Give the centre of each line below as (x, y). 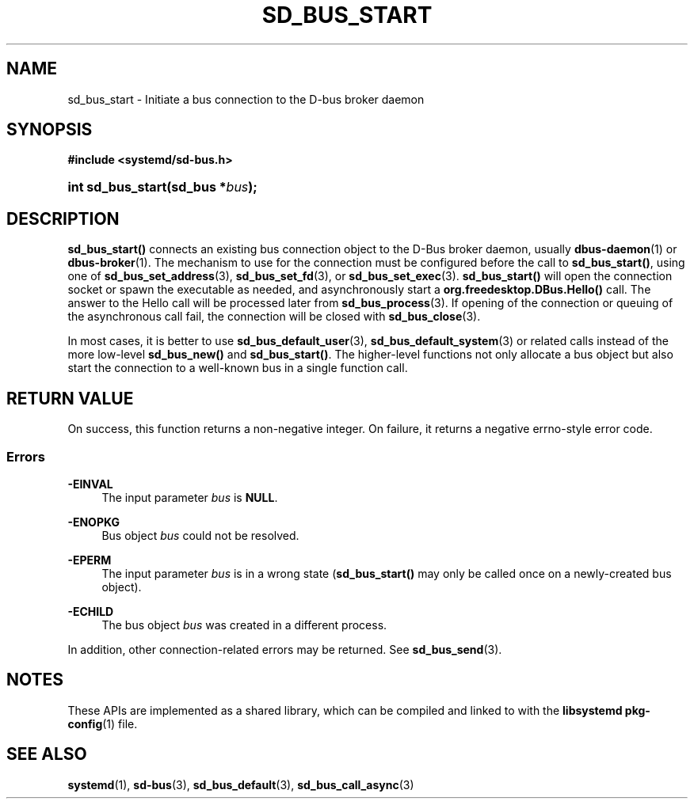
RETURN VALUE (70, 398)
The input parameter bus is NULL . (190, 497)
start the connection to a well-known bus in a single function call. (238, 368)
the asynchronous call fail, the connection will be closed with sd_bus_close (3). (274, 317)
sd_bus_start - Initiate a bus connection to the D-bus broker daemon (246, 99)
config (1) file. (103, 723)
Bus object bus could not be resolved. (200, 535)
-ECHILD (91, 611)
